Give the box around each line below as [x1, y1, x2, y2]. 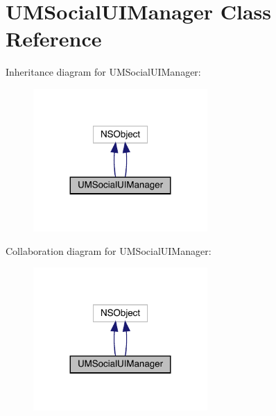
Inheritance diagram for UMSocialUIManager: [6, 65, 201, 79]
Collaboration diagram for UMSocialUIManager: [6, 243, 212, 258]
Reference [6, 24, 102, 53]
